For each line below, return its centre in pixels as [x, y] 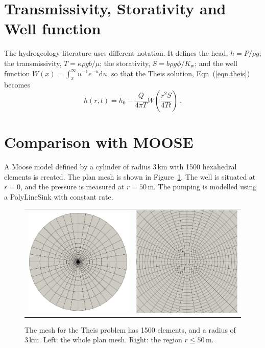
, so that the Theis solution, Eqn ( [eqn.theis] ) [178, 73]
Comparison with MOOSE [99, 142]
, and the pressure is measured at [72, 187]
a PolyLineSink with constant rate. [59, 196]
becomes [17, 85]
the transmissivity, [33, 63]
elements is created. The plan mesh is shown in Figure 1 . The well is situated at [130, 176]
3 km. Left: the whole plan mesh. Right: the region [103, 340]
